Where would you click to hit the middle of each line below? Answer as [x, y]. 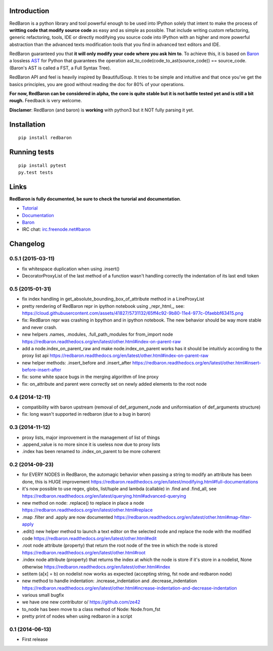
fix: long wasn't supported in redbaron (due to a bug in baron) [86, 414]
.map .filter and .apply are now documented [67, 517]
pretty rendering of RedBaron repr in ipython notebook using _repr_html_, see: [103, 306]
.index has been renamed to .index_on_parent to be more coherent [91, 452]
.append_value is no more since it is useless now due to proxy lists [91, 444]
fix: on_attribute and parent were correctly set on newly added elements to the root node [114, 384]
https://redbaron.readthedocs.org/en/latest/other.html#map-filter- [183, 517]
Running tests [32, 152]
